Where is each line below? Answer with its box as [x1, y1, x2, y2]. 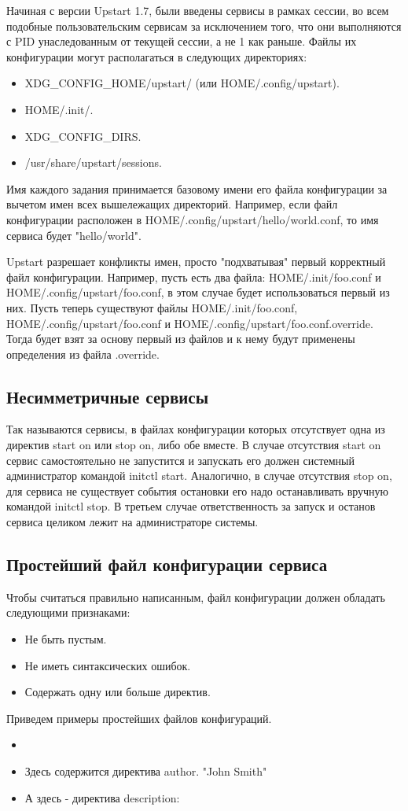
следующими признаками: [6, 604, 130, 621]
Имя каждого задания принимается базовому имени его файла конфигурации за [6, 180, 388, 197]
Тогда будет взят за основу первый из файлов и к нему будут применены [6, 330, 355, 347]
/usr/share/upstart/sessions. [24, 154, 162, 171]
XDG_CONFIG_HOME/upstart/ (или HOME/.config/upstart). [24, 75, 340, 91]
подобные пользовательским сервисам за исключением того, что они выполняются [6, 17, 402, 34]
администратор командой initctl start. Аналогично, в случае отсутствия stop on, [6, 467, 392, 484]
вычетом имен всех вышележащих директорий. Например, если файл [6, 196, 338, 212]
